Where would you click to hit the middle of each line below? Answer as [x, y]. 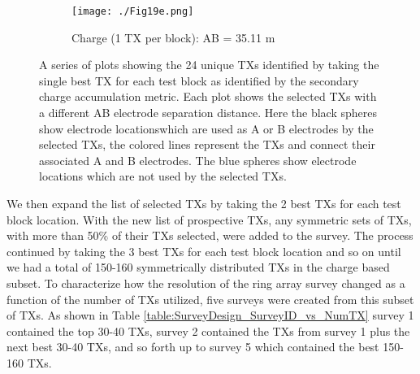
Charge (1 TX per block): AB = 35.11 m [173, 37]
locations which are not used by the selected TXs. [163, 176]
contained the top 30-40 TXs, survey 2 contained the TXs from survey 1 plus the [208, 331]
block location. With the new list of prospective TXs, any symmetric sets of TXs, [209, 219]
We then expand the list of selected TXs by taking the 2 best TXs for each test [204, 203]
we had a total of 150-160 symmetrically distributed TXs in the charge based [198, 267]
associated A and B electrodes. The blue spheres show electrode [198, 160]
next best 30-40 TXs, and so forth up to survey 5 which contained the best [193, 347]
